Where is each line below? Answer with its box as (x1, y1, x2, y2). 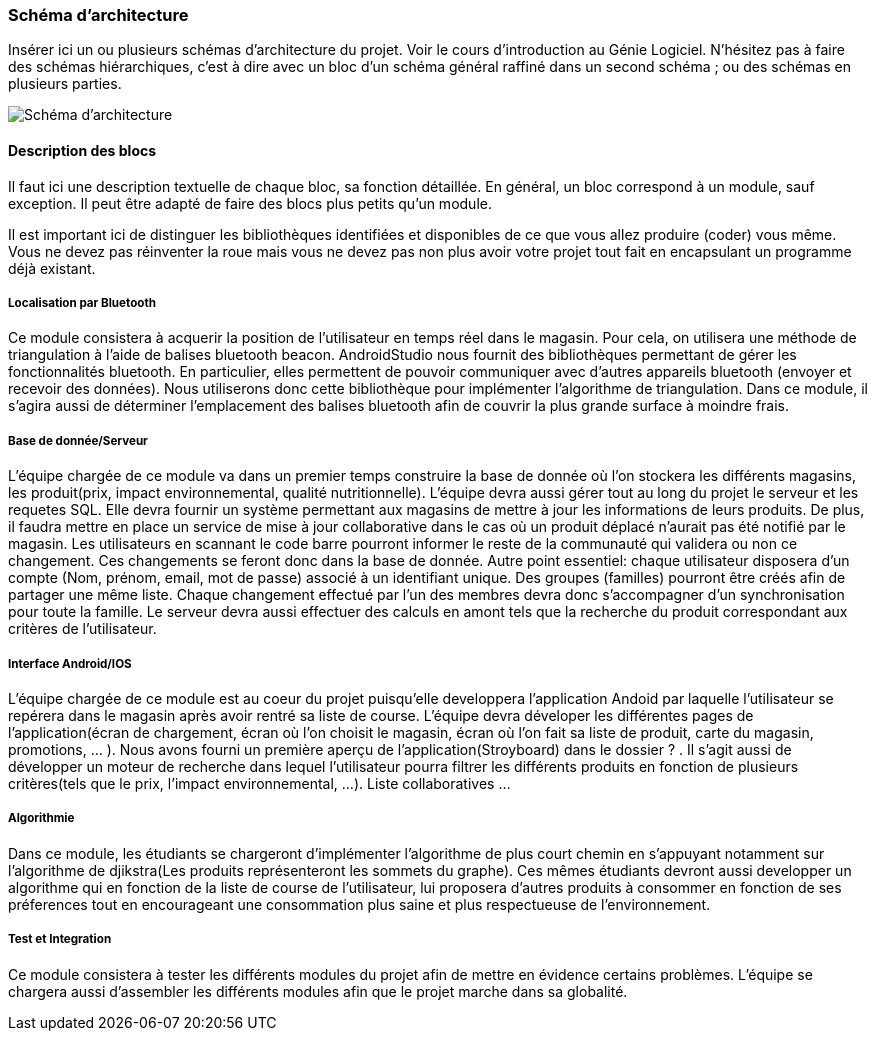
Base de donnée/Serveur (8, 433, 148, 448)
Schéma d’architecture (8, 5, 189, 25)
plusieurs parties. (8, 75, 122, 93)
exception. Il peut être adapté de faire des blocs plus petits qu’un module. (8, 194, 492, 212)
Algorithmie (8, 811, 75, 826)
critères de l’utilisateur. (8, 620, 157, 638)
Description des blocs (8, 141, 157, 159)
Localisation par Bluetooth (8, 295, 156, 310)
